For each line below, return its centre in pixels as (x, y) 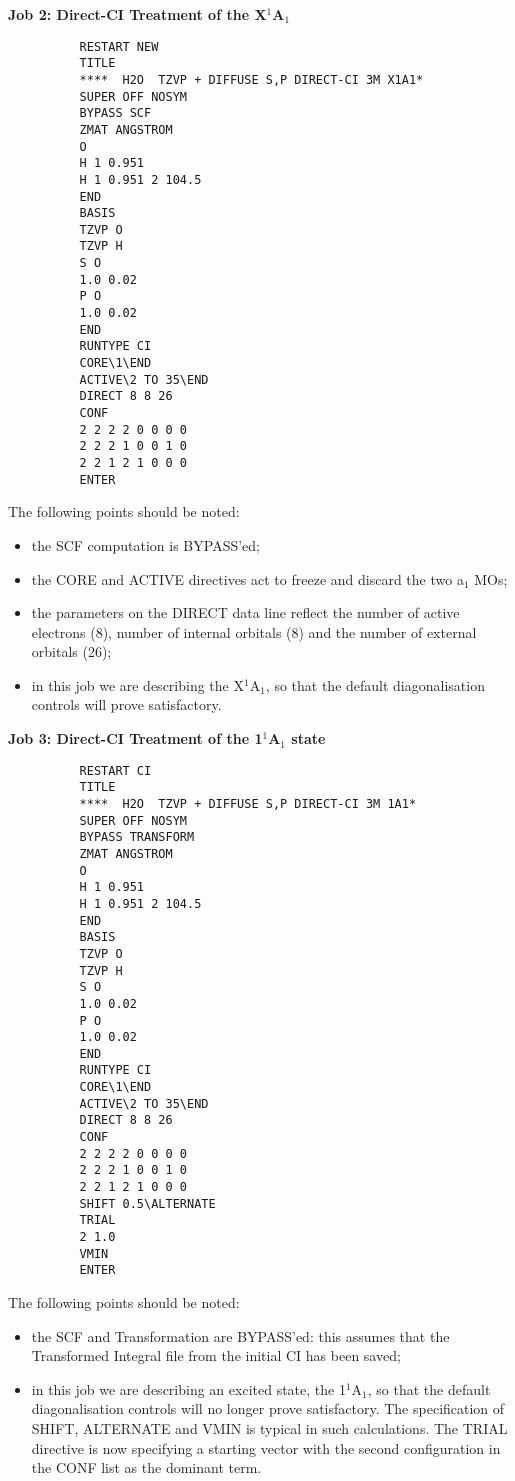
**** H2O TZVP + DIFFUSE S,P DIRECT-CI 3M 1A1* (248, 803)
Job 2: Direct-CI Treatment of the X (137, 14)
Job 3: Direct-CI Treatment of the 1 (135, 738)
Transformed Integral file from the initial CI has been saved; (216, 1355)
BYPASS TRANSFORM (137, 837)
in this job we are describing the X (137, 684)
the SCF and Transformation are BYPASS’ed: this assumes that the (240, 1335)
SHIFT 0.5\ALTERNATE (147, 1203)
